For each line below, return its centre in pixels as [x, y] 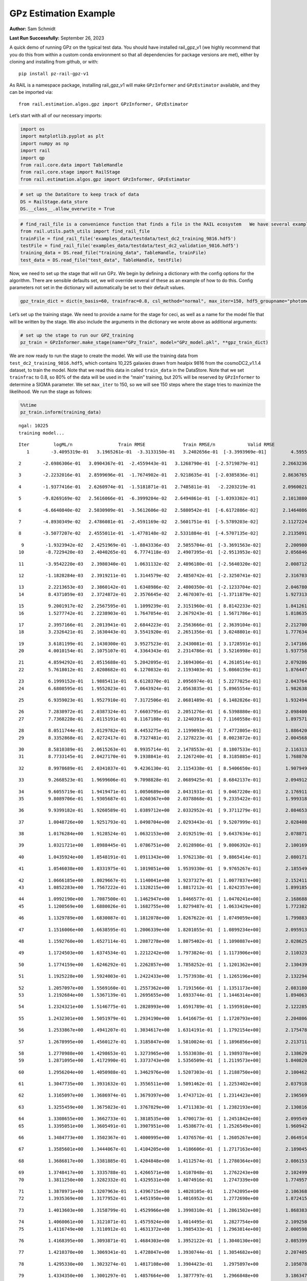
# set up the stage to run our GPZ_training [77, 335]
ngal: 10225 [34, 426]
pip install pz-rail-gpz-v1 [54, 74]
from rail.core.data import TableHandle [71, 165]
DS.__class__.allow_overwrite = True [68, 209]
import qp [32, 158]
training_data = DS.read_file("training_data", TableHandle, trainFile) [113, 253]
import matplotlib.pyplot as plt [62, 136]
